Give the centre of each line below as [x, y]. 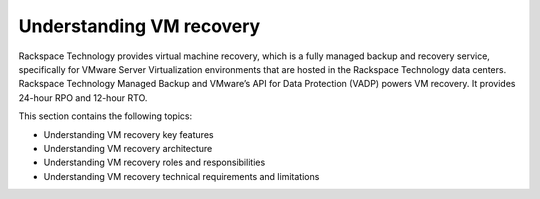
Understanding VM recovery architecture [128, 148]
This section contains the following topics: [105, 116]
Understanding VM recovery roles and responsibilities [154, 162]
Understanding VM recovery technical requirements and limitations [181, 176]
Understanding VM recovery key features [128, 134]
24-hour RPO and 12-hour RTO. [83, 97]
